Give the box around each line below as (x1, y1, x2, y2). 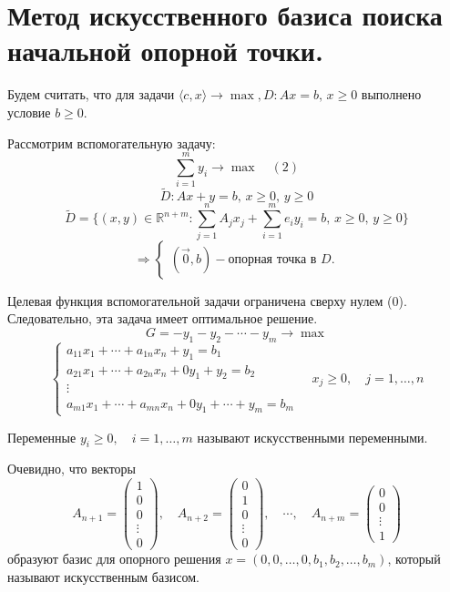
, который (387, 549, 441, 568)
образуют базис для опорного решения (7, 549, 221, 568)
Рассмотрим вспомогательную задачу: (7, 133, 216, 152)
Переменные (7, 427, 77, 446)
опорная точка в (228, 252, 317, 266)
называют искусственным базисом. (7, 566, 199, 586)
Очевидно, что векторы (7, 459, 136, 478)
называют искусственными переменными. (197, 427, 428, 446)
